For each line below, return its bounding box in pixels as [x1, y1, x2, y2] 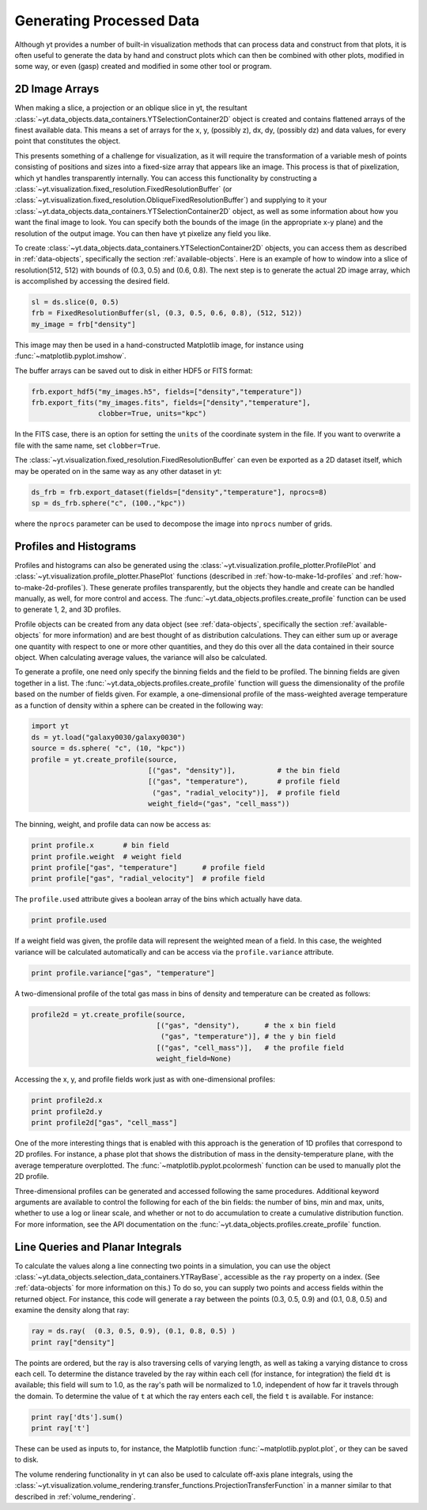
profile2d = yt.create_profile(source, [31, 1010, 186, 1019]
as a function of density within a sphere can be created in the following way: [14, 700, 264, 710]
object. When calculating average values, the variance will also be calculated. [14, 652, 268, 662]
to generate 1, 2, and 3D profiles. [14, 604, 122, 614]
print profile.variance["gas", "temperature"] [31, 968, 215, 978]
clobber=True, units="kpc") [97, 409, 207, 418]
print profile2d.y [31, 1107, 103, 1116]
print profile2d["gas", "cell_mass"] [31, 1118, 178, 1127]
